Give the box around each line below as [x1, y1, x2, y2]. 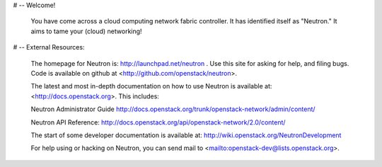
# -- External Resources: [13, 43, 85, 52]
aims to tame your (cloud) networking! [30, 27, 142, 35]
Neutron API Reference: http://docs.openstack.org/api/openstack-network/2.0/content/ [30, 117, 286, 127]
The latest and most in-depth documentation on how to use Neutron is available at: [30, 82, 272, 91]
